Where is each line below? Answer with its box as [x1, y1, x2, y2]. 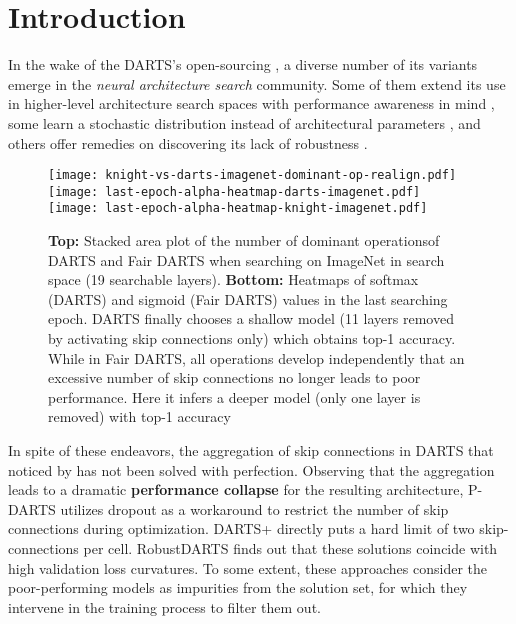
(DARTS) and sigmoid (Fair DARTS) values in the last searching [48, 288, 448, 309]
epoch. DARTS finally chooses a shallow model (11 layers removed [48, 308, 454, 329]
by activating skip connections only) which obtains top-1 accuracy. [48, 328, 456, 349]
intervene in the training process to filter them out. [8, 596, 321, 617]
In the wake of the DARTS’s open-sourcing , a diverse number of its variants [8, 54, 478, 75]
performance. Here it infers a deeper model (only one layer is [48, 386, 421, 407]
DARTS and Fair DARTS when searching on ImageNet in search [48, 249, 445, 270]
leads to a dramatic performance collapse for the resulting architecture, [8, 479, 464, 500]
